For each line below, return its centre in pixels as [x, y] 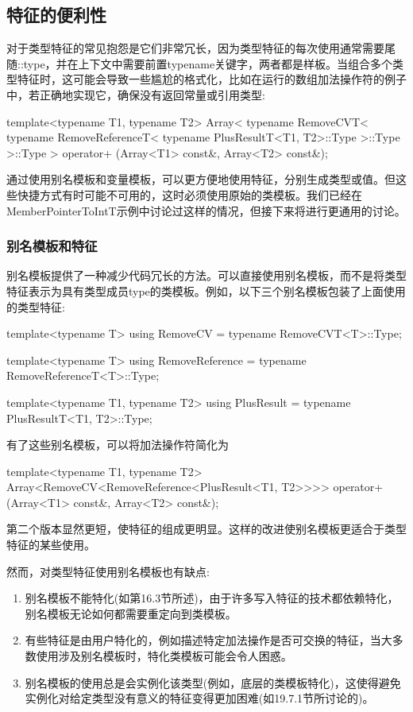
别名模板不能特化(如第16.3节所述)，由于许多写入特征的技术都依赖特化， [212, 598]
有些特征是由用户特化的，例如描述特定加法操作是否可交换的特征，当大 [208, 640]
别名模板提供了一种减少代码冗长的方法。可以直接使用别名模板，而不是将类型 [206, 275]
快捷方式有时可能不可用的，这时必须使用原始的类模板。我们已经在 [189, 194]
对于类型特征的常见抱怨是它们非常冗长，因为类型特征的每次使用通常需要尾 [201, 48]
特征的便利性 [56, 15]
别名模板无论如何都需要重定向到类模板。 [131, 613]
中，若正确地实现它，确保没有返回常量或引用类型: [136, 94]
